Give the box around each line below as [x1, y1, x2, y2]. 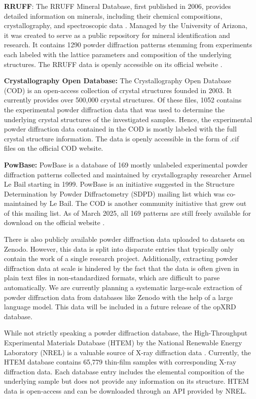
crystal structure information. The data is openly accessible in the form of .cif [4, 133, 239, 143]
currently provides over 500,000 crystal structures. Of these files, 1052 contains [4, 95, 242, 105]
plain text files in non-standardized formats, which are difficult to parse [4, 272, 220, 283]
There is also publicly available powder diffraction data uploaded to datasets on [4, 234, 245, 244]
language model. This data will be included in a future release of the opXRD [4, 301, 236, 312]
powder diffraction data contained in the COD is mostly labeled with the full [4, 124, 237, 134]
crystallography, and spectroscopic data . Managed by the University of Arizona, [4, 20, 248, 31]
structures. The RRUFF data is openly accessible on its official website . [4, 59, 222, 69]
